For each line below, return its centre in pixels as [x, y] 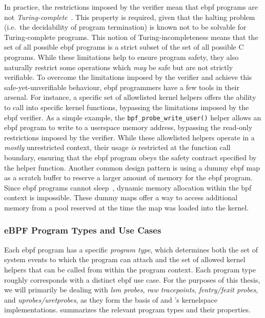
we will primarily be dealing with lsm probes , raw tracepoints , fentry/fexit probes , [131, 290]
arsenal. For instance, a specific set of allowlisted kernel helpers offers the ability [130, 97]
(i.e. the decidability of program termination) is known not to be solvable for [125, 27]
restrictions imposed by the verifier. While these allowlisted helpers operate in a [129, 137]
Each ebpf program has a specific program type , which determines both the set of [131, 249]
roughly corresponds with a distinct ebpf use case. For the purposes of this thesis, [132, 279]
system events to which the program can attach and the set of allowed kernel [125, 259]
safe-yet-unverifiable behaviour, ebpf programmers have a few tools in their [122, 87]
